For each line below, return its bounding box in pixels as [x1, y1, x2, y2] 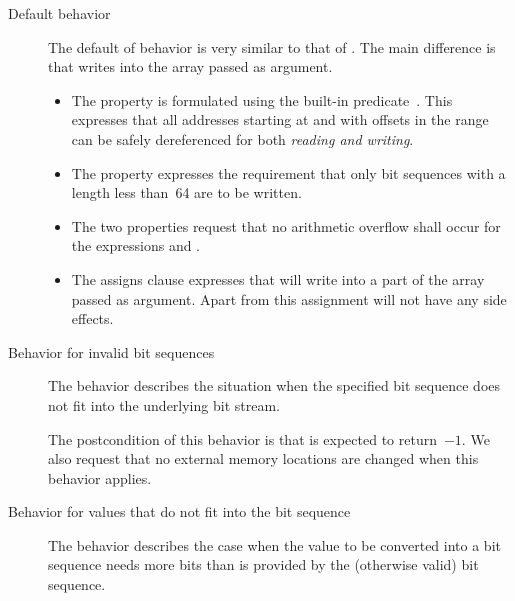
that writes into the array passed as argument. [48, 56, 333, 77]
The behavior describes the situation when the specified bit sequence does [48, 375, 501, 396]
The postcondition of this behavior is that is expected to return [48, 428, 437, 449]
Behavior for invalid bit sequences [8, 341, 215, 362]
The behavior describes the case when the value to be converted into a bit [48, 534, 501, 555]
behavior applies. [48, 467, 152, 488]
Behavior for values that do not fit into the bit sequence [8, 501, 351, 522]
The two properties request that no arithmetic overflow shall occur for [71, 215, 501, 236]
